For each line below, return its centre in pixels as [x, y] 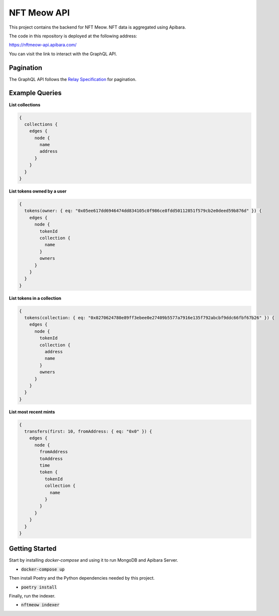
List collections [25, 105]
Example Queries [35, 93]
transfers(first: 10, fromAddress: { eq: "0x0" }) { [88, 431]
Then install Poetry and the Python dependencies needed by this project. [82, 578]
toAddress [51, 459]
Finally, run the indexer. [32, 596]
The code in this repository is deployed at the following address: [73, 36]
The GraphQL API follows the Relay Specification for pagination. [73, 79]
